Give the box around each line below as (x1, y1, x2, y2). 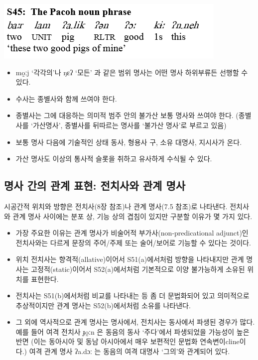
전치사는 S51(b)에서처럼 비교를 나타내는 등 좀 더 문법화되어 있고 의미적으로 (15, 290, 250, 301)
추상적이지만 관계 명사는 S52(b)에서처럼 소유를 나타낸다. (15, 300, 191, 310)
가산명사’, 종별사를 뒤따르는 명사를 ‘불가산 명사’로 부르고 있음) (33, 120, 227, 130)
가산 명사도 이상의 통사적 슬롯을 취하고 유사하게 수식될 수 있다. (15, 153, 212, 164)
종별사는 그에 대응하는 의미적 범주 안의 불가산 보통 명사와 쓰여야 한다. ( (15, 110, 239, 120)
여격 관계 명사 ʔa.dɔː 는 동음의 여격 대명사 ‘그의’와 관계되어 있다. (29, 346, 230, 357)
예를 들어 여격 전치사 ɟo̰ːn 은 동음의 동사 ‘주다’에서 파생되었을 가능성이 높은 (15, 326, 250, 337)
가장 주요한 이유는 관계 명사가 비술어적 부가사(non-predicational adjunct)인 (15, 228, 249, 238)
